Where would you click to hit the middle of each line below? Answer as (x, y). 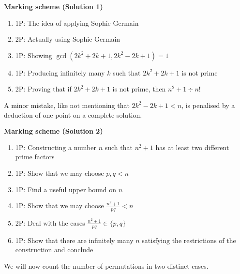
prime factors (35, 157)
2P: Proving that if (43, 89)
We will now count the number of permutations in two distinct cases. (106, 266)
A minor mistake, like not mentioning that (67, 105)
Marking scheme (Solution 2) (53, 131)
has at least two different (192, 147)
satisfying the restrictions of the (189, 240)
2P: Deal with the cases (50, 222)
